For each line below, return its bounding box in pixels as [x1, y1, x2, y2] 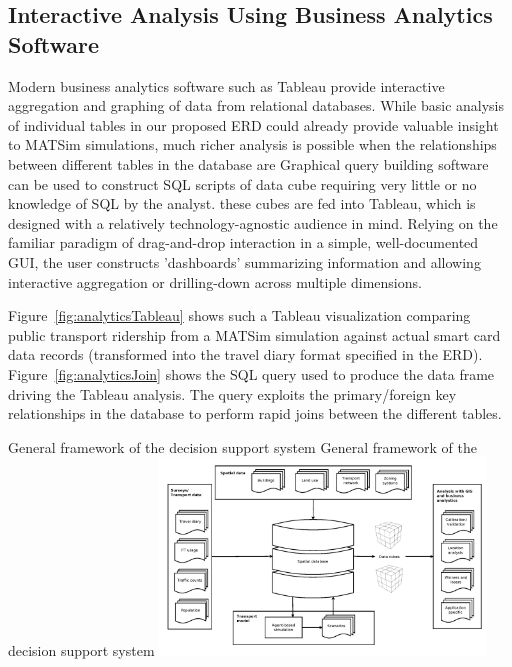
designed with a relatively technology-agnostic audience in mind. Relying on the [8, 212, 498, 233]
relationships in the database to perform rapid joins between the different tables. [8, 403, 502, 424]
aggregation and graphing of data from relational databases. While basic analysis [8, 95, 505, 116]
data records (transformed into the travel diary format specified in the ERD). [8, 344, 483, 365]
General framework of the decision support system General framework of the [8, 436, 478, 457]
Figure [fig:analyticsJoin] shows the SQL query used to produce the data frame [8, 363, 495, 384]
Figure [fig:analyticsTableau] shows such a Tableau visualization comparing [8, 305, 471, 326]
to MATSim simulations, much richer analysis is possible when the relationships [8, 134, 497, 155]
